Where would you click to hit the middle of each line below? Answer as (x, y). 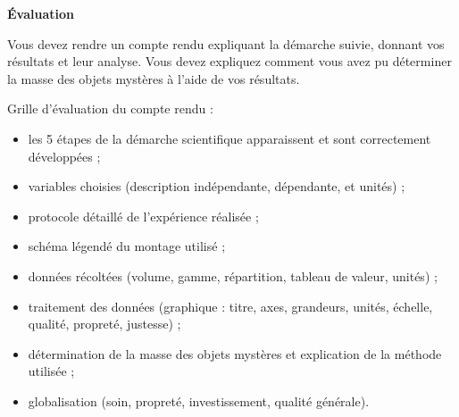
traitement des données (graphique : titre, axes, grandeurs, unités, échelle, (230, 306)
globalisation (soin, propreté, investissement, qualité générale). (199, 400)
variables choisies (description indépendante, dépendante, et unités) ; (217, 186)
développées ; (64, 156)
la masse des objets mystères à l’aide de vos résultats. (154, 78)
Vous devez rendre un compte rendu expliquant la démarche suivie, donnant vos (226, 43)
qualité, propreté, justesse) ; (104, 324)
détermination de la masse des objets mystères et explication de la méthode (235, 353)
